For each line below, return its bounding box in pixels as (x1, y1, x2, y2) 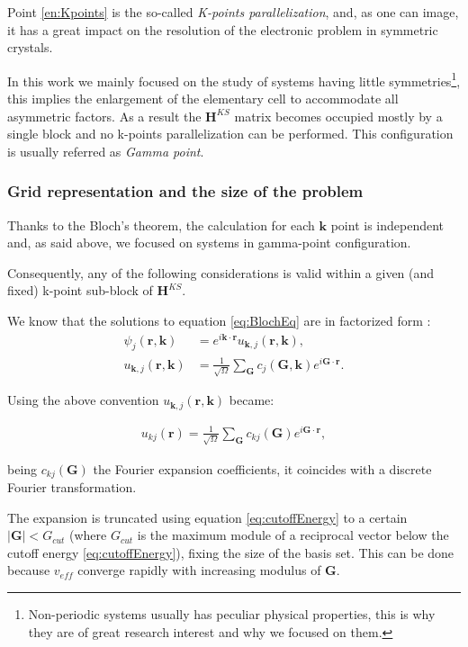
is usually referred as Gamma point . (7, 141, 204, 160)
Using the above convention (7, 391, 159, 409)
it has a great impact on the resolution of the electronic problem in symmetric (7, 20, 438, 39)
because (7, 561, 50, 580)
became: (229, 391, 274, 409)
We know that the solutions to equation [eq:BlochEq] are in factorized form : (7, 311, 431, 329)
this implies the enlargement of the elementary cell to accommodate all (7, 89, 399, 108)
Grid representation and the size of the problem (7, 180, 364, 202)
